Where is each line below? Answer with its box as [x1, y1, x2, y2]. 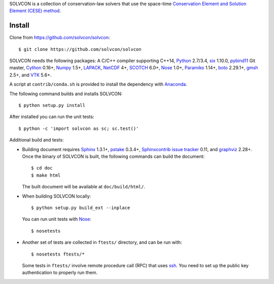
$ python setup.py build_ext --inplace [31, 205, 130, 211]
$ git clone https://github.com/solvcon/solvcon [18, 46, 142, 52]
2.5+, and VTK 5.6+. [9, 72, 52, 78]
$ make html [31, 172, 61, 178]
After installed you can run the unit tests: [9, 113, 94, 120]
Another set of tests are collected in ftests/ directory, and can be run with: [22, 239, 182, 245]
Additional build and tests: [9, 137, 64, 143]
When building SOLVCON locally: [22, 193, 91, 199]
